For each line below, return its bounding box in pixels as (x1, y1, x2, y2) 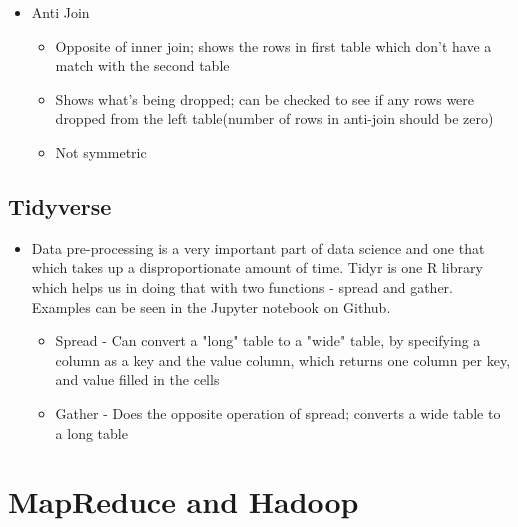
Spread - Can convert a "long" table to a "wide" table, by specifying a (55, 330, 481, 351)
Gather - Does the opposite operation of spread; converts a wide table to (55, 402, 501, 423)
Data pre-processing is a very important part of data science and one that (31, 237, 485, 258)
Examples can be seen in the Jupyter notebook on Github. (31, 296, 391, 317)
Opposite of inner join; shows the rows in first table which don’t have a (55, 35, 492, 56)
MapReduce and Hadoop (8, 481, 359, 522)
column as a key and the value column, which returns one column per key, (55, 349, 511, 370)
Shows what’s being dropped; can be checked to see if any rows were (55, 88, 475, 109)
